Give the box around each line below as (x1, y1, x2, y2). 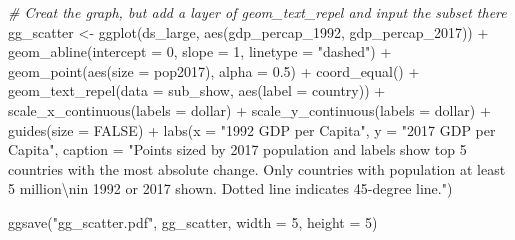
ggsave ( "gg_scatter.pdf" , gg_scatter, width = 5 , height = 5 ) (8, 211, 378, 232)
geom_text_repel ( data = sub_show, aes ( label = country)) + (8, 80, 386, 101)
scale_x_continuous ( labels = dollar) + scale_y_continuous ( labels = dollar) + (8, 99, 491, 120)
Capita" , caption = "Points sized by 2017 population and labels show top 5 (8, 139, 467, 160)
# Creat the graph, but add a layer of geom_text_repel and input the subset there (8, 2, 507, 22)
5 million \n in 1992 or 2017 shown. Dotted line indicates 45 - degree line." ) (8, 178, 453, 199)
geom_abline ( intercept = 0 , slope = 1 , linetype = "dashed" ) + (8, 41, 392, 62)
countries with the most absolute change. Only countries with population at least (8, 158, 506, 179)
